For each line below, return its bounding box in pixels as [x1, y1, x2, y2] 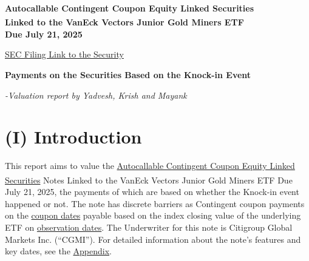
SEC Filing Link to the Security [5, 48, 124, 61]
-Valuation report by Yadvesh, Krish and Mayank [5, 88, 187, 101]
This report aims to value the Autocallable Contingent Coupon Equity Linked [5, 159, 295, 172]
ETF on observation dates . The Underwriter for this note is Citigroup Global [5, 220, 293, 233]
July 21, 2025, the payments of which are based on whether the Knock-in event [5, 185, 299, 198]
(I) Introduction [5, 124, 142, 149]
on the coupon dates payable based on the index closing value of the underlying [5, 209, 301, 222]
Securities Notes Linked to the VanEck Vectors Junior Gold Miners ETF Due [5, 173, 293, 186]
